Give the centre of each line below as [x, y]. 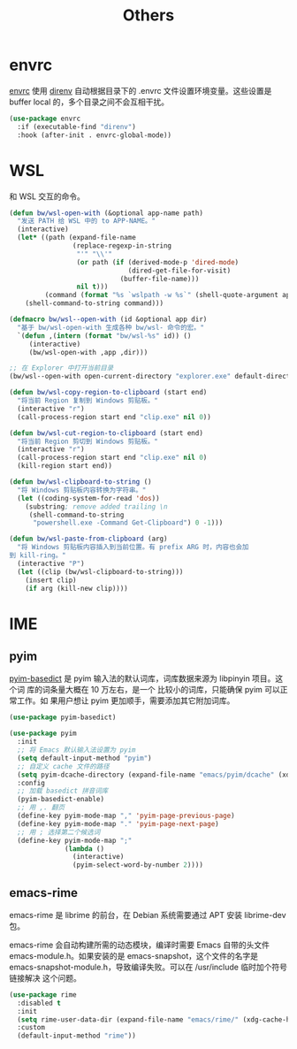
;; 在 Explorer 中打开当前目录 [61, 368]
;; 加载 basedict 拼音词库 [63, 791]
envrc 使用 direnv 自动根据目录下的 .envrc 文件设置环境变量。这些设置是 [141, 90]
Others [148, 15]
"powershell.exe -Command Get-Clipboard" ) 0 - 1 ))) [128, 523]
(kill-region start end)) [65, 466]
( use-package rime [43, 995]
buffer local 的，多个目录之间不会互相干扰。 [89, 102]
